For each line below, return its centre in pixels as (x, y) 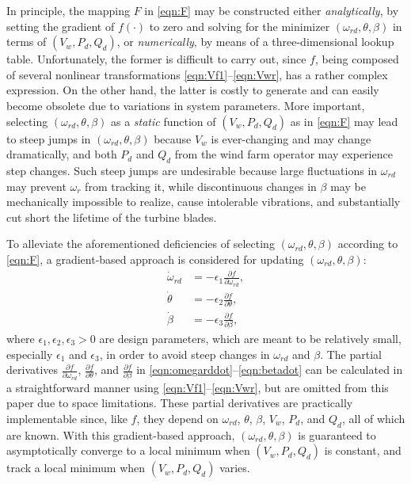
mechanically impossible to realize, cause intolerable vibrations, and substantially (204, 202)
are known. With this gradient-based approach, (121, 434)
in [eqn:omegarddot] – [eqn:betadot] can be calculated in (270, 370)
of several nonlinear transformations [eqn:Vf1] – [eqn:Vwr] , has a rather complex (197, 74)
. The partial (351, 354)
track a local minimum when (76, 468)
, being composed (357, 59)
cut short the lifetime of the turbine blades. (112, 217)
